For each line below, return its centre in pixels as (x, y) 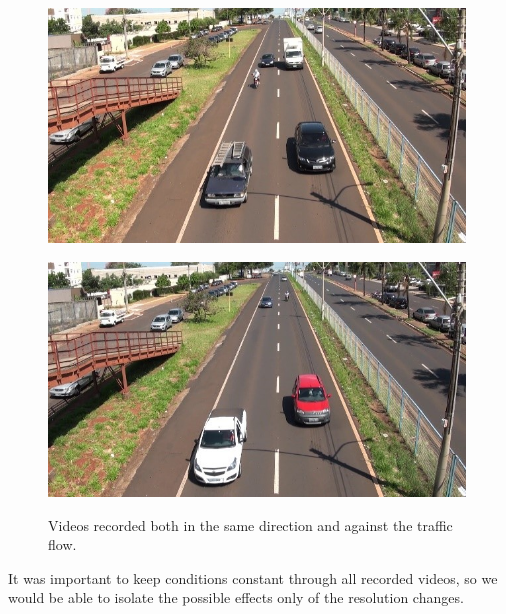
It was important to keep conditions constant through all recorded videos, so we (253, 577)
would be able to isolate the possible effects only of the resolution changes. (236, 597)
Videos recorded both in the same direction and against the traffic (250, 524)
